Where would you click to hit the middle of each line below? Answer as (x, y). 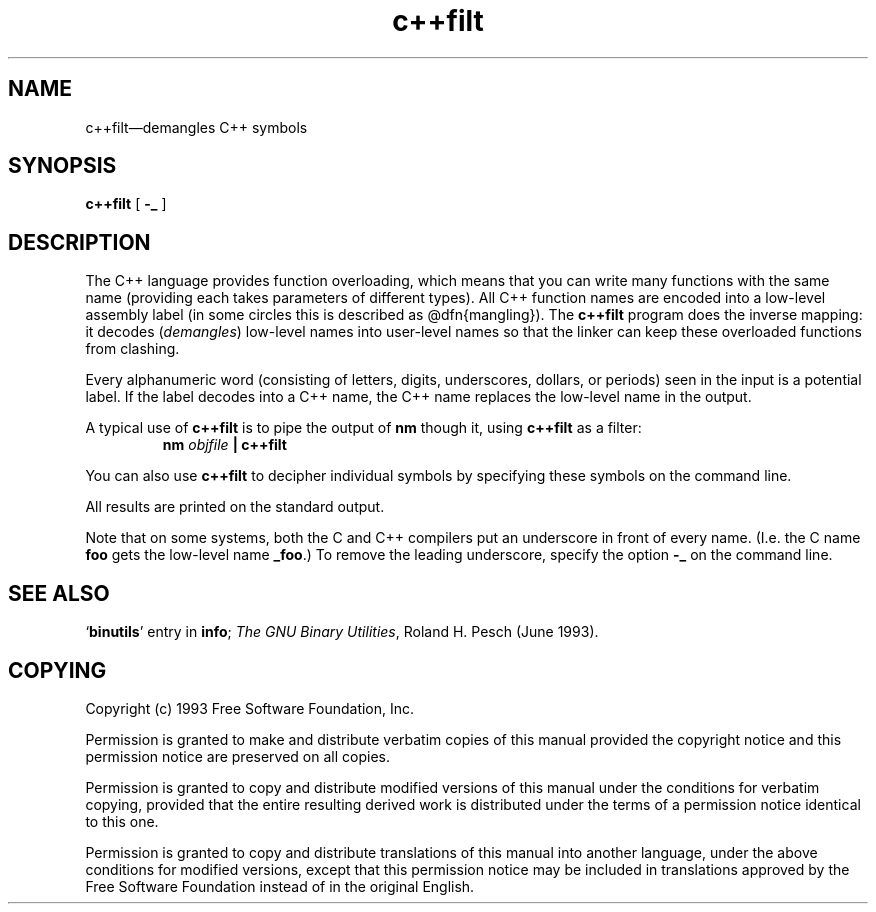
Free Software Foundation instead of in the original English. (280, 886)
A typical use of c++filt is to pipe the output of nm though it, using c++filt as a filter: (363, 428)
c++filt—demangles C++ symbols (196, 127)
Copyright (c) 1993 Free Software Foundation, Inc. (250, 708)
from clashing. (132, 349)
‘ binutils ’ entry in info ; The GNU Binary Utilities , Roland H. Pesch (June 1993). (342, 632)
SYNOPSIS (62, 166)
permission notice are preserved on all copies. (237, 756)
